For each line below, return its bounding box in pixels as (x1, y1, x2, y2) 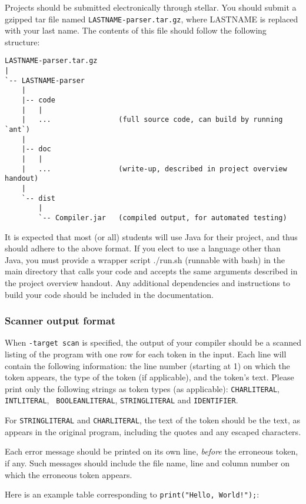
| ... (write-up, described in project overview (21, 164, 287, 173)
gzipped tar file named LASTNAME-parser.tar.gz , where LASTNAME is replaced (5, 12, 298, 25)
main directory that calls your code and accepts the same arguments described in (5, 265, 298, 277)
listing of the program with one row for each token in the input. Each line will (5, 348, 287, 360)
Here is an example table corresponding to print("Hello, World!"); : (5, 488, 260, 500)
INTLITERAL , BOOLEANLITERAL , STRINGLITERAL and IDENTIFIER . (5, 394, 238, 406)
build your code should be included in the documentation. (5, 288, 214, 300)
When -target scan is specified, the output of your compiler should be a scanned (5, 336, 301, 349)
